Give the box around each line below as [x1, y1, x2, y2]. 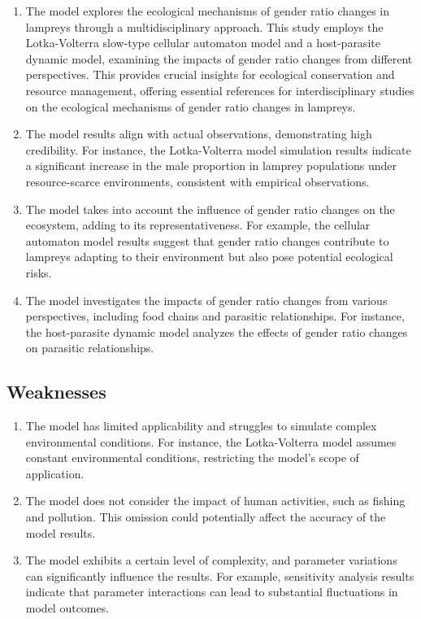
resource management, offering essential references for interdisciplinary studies [25, 81, 414, 98]
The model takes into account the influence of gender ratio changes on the [25, 200, 395, 217]
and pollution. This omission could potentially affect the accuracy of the [25, 508, 386, 525]
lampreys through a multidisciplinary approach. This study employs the [25, 18, 384, 35]
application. [25, 464, 85, 482]
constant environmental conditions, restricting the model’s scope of [25, 449, 359, 466]
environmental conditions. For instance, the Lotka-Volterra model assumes [25, 433, 397, 450]
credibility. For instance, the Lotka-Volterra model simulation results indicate [25, 141, 411, 158]
